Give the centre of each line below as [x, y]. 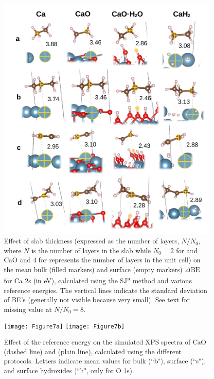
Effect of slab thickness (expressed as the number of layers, [92, 241]
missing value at [28, 309]
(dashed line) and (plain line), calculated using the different [93, 351]
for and [187, 250]
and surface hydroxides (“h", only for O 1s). [69, 370]
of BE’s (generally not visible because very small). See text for [97, 300]
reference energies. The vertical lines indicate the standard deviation [106, 290]
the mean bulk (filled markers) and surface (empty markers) [93, 269]
